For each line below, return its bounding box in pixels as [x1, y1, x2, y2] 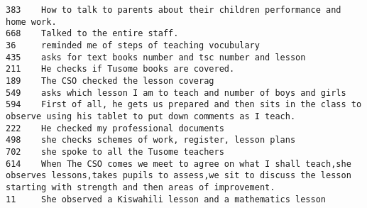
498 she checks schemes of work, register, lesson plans [6, 135, 296, 146]
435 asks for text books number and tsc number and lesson [6, 52, 306, 62]
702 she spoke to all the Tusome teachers [6, 146, 224, 157]
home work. [6, 16, 57, 27]
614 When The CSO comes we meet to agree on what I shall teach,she [6, 158, 351, 169]
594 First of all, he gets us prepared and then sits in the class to [6, 99, 362, 110]
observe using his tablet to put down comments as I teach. [6, 111, 296, 121]
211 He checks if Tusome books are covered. [6, 64, 235, 75]
